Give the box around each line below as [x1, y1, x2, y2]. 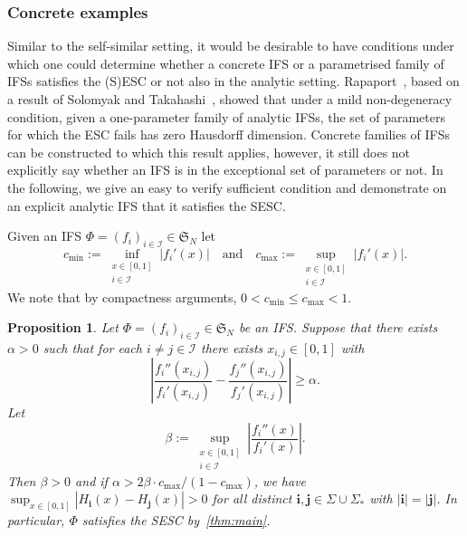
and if [75, 471, 108, 490]
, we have [253, 471, 307, 490]
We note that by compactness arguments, [7, 287, 237, 306]
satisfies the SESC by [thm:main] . [81, 511, 271, 530]
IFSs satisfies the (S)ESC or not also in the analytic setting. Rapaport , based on [7, 72, 460, 91]
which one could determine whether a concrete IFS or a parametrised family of [7, 53, 444, 72]
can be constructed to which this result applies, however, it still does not [7, 142, 411, 161]
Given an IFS [7, 226, 81, 245]
